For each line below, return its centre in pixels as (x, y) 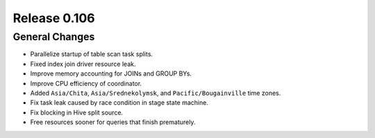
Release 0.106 (54, 18)
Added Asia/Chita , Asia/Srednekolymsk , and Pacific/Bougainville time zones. (156, 93)
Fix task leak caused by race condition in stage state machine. (119, 103)
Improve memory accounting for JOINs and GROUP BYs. (111, 74)
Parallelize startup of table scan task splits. (91, 54)
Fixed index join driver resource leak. (83, 64)
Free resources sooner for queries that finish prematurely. (113, 122)
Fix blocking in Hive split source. (77, 112)
